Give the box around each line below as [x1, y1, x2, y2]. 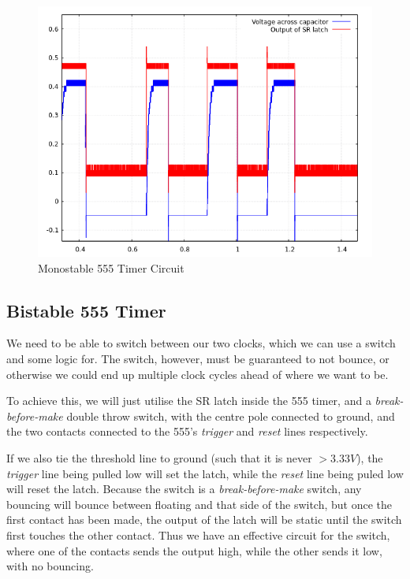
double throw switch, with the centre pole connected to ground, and [66, 407, 395, 424]
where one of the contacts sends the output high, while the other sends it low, [6, 542, 382, 559]
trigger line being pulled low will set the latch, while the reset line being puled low [6, 465, 404, 481]
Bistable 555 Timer [6, 298, 166, 322]
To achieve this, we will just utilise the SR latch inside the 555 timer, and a [6, 392, 371, 409]
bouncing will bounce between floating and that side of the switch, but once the [6, 495, 393, 512]
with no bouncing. [6, 558, 94, 574]
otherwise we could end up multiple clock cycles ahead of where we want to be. [6, 366, 389, 382]
